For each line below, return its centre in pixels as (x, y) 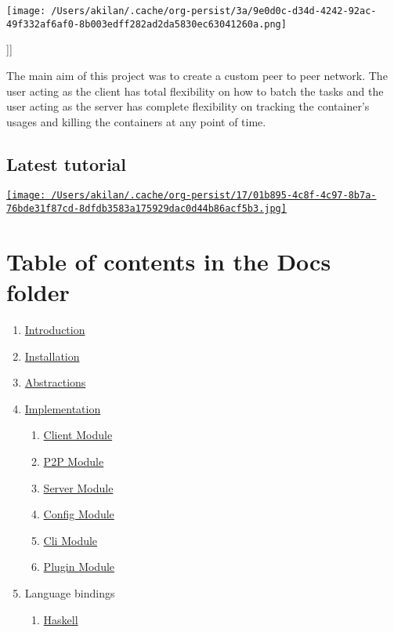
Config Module (79, 514)
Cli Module (70, 540)
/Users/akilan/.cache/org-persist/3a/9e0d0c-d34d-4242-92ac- (214, 11)
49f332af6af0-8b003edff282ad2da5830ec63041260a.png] (146, 24)
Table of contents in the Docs (169, 261)
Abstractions (55, 382)
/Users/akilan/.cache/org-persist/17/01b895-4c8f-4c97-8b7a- (214, 196)
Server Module (78, 487)
